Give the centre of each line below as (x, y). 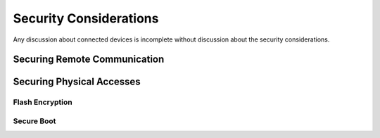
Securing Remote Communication (89, 59)
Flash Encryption (43, 102)
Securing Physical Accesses (77, 82)
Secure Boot (34, 121)
